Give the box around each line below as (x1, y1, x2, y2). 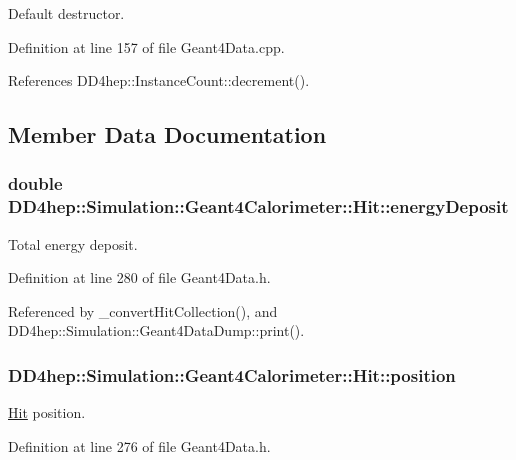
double (8, 171, 63, 196)
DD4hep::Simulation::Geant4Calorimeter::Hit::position (8, 363, 456, 387)
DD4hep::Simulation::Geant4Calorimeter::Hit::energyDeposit (8, 194, 509, 219)
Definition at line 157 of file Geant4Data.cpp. (8, 36, 285, 57)
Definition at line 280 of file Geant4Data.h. (8, 267, 271, 288)
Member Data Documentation (8, 119, 327, 150)
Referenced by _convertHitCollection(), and (8, 300, 278, 321)
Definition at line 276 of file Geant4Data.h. (8, 435, 271, 456)
